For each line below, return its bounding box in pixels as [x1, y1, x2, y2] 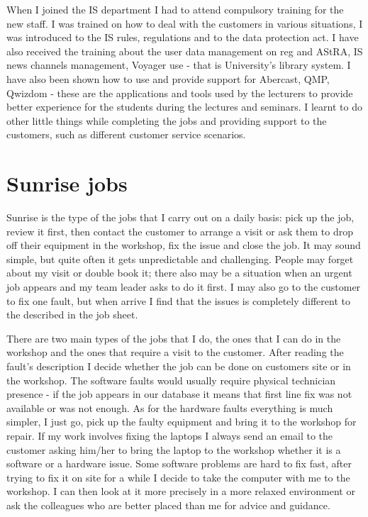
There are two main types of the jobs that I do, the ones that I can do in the [6, 330, 341, 345]
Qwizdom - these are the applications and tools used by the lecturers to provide [6, 85, 353, 100]
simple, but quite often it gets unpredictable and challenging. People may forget [6, 251, 354, 266]
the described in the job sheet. [6, 307, 138, 322]
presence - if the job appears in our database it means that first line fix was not [6, 387, 352, 401]
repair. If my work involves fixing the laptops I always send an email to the [6, 428, 333, 443]
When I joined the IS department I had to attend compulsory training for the [6, 2, 344, 16]
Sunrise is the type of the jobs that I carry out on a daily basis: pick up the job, [6, 210, 355, 225]
